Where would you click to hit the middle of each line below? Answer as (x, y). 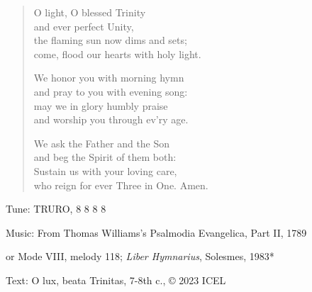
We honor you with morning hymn (109, 78)
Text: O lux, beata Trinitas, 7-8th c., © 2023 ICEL (116, 280)
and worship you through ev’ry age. (111, 119)
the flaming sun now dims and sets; (110, 40)
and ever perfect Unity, (84, 26)
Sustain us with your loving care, (105, 170)
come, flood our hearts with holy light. (117, 54)
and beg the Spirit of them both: (105, 157)
